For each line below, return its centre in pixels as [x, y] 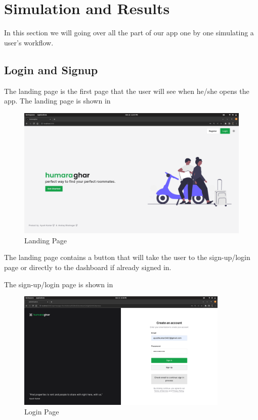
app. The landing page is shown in [57, 101]
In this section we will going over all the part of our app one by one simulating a [129, 33]
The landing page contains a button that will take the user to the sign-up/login [127, 257]
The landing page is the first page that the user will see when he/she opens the [127, 91]
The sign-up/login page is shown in [59, 284]
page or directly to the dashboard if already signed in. [88, 267]
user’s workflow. [29, 42]
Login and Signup [51, 69]
